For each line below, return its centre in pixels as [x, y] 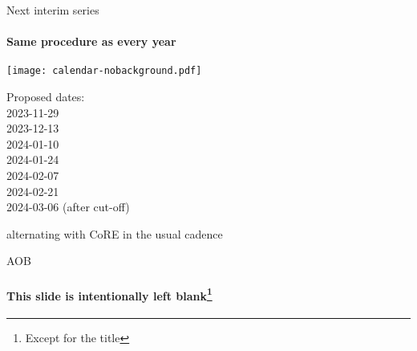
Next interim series [53, 10]
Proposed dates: [46, 97]
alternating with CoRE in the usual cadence [115, 233]
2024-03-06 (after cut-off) [68, 207]
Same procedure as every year [91, 41]
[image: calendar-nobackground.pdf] [104, 71]
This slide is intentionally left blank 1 [109, 294]
